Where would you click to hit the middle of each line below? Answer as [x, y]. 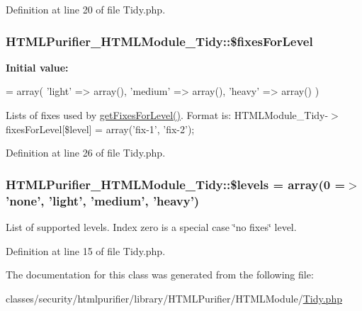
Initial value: [37, 67]
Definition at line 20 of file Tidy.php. [86, 9]
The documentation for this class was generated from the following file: [160, 275]
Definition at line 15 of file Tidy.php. [86, 250]
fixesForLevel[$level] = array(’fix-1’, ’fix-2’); [100, 129]
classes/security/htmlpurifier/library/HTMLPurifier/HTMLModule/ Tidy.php [174, 298]
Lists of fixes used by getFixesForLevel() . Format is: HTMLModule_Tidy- [167, 115]
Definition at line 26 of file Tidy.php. [86, 153]
